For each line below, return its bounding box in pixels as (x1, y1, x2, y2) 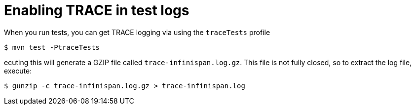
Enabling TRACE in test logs (4, 2, 189, 19)
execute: (4, 66, 32, 75)
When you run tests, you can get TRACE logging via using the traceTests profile (4, 28, 270, 36)
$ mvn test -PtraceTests (4, 43, 100, 51)
